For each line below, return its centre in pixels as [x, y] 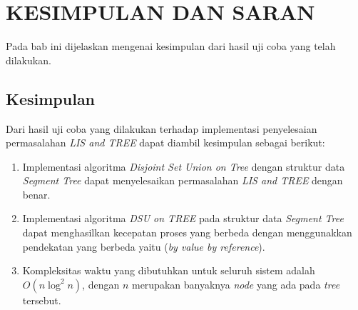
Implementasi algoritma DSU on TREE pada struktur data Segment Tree [183, 218]
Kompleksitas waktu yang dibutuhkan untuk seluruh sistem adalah [169, 270]
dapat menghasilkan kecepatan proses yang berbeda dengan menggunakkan [187, 232]
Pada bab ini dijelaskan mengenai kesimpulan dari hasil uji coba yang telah [171, 46]
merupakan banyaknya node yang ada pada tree [236, 284]
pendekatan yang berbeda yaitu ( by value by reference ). [144, 246]
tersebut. [42, 300]
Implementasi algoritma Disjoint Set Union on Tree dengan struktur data [184, 166]
